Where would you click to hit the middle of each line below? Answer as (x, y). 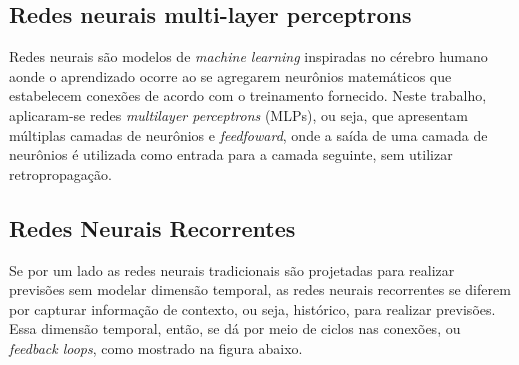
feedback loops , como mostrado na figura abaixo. (156, 347)
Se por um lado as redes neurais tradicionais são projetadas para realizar (232, 269)
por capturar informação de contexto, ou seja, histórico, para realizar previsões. (252, 308)
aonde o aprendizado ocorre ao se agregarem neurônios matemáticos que (230, 75)
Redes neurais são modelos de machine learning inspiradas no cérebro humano (248, 56)
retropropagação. (60, 173)
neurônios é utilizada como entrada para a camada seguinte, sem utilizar (231, 154)
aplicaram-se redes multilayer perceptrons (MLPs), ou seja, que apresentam (238, 114)
